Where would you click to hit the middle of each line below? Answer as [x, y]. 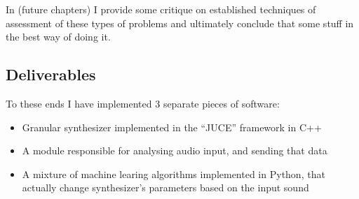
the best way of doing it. [58, 37]
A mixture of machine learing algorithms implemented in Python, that [174, 174]
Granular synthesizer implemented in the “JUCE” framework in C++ [172, 127]
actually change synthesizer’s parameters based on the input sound [165, 187]
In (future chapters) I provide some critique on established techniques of [161, 9]
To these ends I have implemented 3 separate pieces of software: [143, 103]
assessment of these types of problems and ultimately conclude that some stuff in [180, 23]
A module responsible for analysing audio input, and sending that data [175, 150]
